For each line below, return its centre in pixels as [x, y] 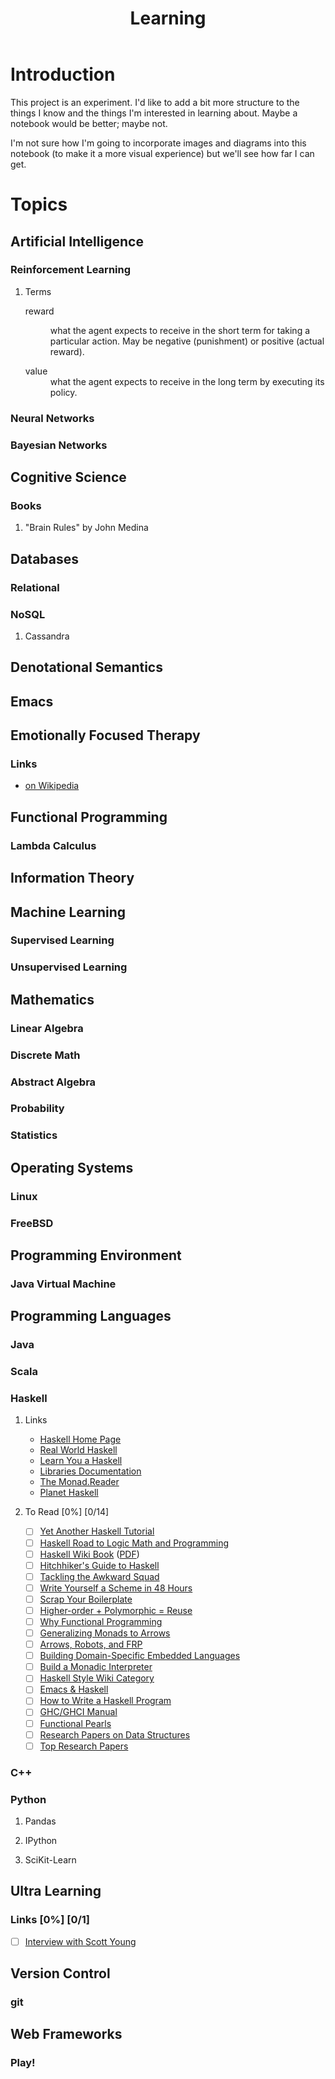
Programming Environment [96, 1255]
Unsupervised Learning [69, 967]
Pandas [40, 1821]
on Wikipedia [52, 786]
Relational [35, 587]
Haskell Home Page [80, 1439]
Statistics [34, 1135]
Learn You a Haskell [81, 1461]
